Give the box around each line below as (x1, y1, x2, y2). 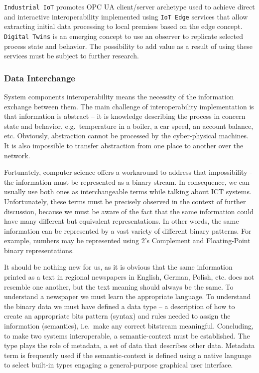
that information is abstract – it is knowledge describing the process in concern (4, 111, 246, 121)
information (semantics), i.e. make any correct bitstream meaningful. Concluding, (4, 321, 254, 331)
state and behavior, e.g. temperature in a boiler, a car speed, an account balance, (4, 120, 254, 131)
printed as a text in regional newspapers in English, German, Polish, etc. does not (4, 272, 255, 282)
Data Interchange (4, 71, 75, 84)
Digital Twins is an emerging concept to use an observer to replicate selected (4, 30, 244, 41)
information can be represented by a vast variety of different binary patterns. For (4, 225, 252, 236)
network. (4, 150, 30, 160)
